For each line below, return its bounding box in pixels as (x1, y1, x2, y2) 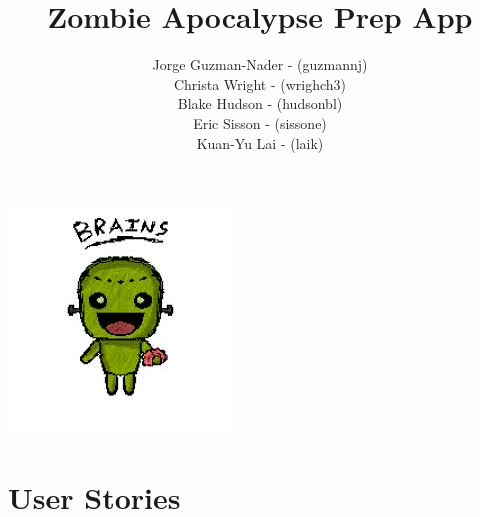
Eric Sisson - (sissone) (193, 112, 327, 133)
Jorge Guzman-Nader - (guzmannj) (152, 54, 368, 75)
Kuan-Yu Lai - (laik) (196, 132, 324, 153)
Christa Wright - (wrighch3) (173, 73, 347, 94)
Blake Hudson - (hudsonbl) (177, 93, 343, 114)
